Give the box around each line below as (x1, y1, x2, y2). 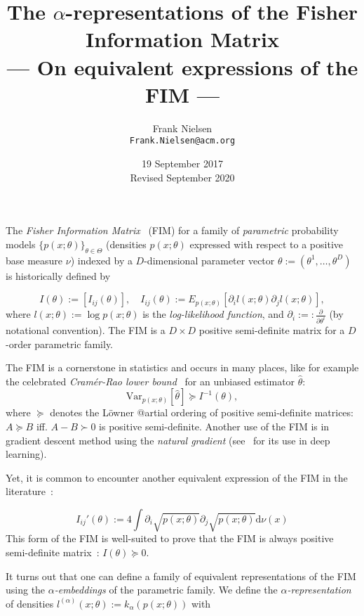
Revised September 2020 (130, 169, 235, 184)
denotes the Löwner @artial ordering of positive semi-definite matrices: (50, 405, 353, 420)
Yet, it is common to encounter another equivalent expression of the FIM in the (6, 470, 348, 485)
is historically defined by (6, 268, 111, 283)
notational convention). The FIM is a (6, 322, 166, 337)
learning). (6, 447, 47, 461)
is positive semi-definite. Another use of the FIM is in (99, 418, 330, 433)
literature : (6, 484, 53, 499)
